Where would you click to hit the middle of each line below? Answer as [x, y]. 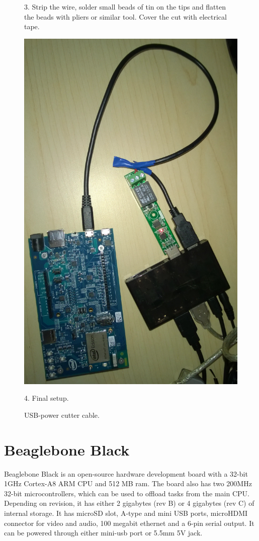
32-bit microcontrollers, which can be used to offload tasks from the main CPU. [127, 493]
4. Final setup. [47, 398]
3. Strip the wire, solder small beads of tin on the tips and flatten [125, 7]
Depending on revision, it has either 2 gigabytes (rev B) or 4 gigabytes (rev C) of [129, 503]
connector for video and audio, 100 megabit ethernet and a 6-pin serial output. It [129, 523]
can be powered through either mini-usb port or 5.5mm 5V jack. [103, 533]
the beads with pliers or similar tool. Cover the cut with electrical [125, 16]
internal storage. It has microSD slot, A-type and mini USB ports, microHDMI [126, 513]
